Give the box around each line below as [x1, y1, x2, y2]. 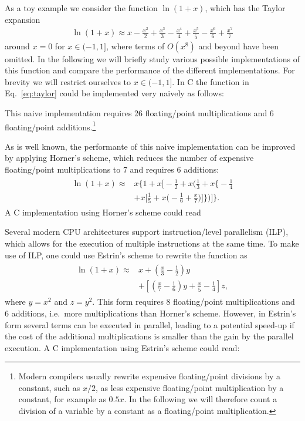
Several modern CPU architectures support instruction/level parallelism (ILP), [5, 225, 289, 238]
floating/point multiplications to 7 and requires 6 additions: [5, 163, 219, 175]
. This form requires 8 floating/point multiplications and [92, 295, 295, 308]
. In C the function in [172, 75, 249, 87]
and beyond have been [198, 39, 279, 52]
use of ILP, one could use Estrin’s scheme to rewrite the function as [5, 248, 248, 261]
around [5, 39, 30, 52]
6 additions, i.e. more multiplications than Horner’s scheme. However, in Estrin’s [5, 307, 296, 319]
